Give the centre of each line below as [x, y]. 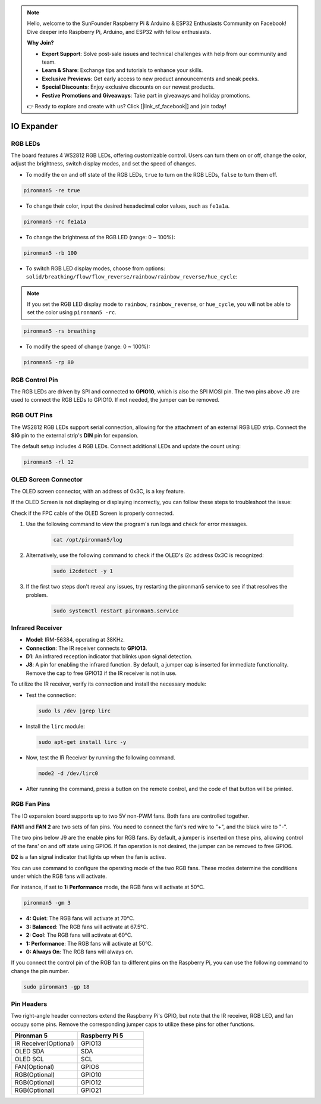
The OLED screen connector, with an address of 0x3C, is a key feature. [98, 492]
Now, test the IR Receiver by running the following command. [100, 757]
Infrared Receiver [37, 628]
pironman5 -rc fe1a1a [55, 221]
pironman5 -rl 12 [49, 462]
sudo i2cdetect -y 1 [83, 571]
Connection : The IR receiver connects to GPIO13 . [87, 648]
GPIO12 [91, 1083]
